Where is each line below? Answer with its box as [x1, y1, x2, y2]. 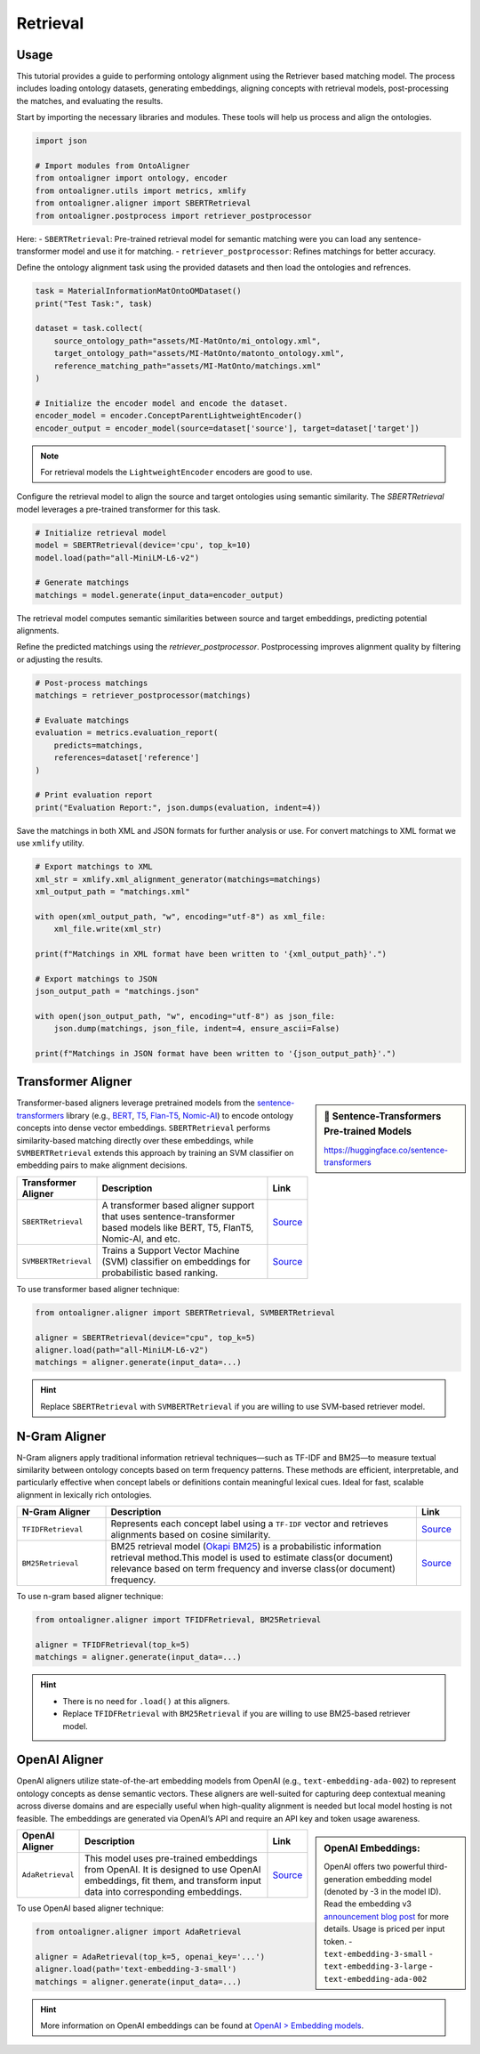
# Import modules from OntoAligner [35, 161, 190, 171]
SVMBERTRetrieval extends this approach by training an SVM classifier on [16, 1148, 294, 1159]
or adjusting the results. [16, 654, 104, 665]
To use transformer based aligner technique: [16, 1283, 180, 1294]
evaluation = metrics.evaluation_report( [35, 728, 219, 738]
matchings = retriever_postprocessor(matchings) [35, 691, 252, 700]
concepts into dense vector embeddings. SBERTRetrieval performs [16, 1122, 271, 1134]
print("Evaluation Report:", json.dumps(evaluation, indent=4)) [35, 802, 322, 813]
